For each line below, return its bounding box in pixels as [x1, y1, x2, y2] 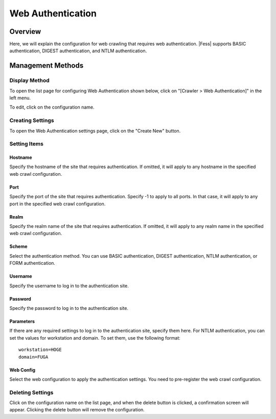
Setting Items [9, 140, 43, 148]
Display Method [9, 77, 50, 84]
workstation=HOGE [18, 347, 62, 353]
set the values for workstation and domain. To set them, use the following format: [9, 334, 181, 341]
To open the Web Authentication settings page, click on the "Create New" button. [9, 128, 181, 134]
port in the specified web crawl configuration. [9, 200, 106, 207]
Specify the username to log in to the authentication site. [9, 282, 129, 289]
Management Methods [9, 61, 84, 70]
